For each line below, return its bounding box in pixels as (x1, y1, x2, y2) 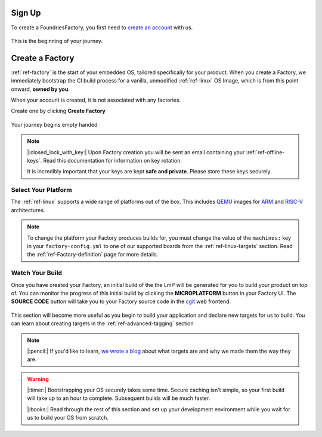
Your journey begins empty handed (11, 121, 98, 128)
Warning (27, 375, 49, 383)
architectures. (11, 206, 45, 213)
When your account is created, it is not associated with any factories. (11, 96, 181, 103)
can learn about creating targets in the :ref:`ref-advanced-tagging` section (11, 320, 194, 327)
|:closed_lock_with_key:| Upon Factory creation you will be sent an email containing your (27, 148, 245, 155)
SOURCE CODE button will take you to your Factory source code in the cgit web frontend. (11, 298, 231, 305)
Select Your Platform (11, 186, 72, 194)
